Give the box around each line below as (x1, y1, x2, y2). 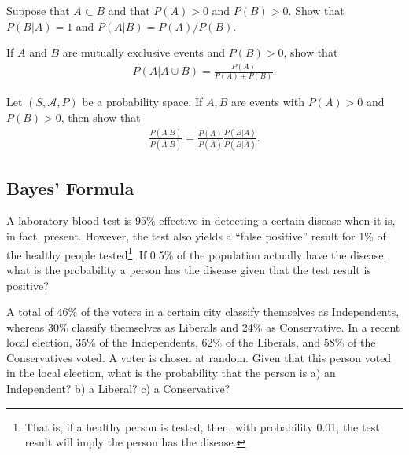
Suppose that (6, 2, 70, 18)
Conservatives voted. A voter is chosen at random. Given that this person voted (6, 349, 392, 365)
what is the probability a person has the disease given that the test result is (6, 261, 371, 277)
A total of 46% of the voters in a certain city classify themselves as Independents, (6, 303, 400, 320)
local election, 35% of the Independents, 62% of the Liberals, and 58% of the (6, 334, 376, 350)
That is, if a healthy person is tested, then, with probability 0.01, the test (24, 418, 380, 435)
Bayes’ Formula (6, 175, 134, 200)
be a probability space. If (82, 94, 203, 110)
